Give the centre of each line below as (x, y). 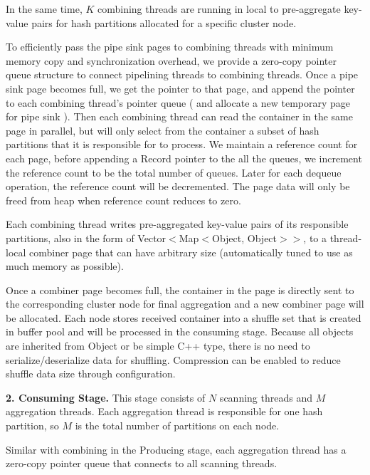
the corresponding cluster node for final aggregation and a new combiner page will (185, 304)
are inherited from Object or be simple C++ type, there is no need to (158, 346)
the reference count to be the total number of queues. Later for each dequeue (174, 172)
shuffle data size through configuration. (91, 374)
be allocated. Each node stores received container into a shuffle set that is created (184, 317)
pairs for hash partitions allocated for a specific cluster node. (164, 22)
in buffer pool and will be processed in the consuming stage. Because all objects (180, 332)
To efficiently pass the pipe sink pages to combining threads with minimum (170, 47)
